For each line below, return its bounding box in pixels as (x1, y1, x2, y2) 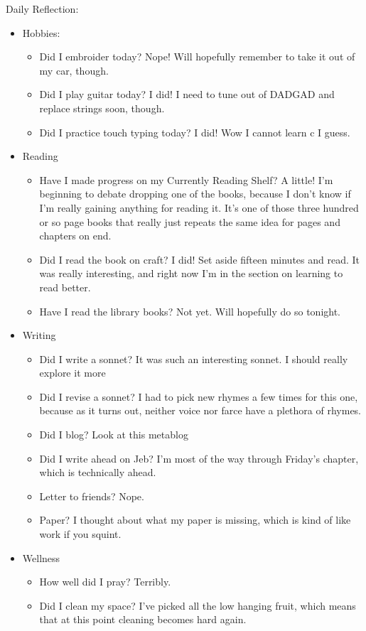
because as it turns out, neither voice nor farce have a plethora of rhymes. (39, 403, 362, 418)
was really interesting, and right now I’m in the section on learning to (39, 266, 343, 281)
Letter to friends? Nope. (39, 488, 144, 503)
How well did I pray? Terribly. (39, 574, 171, 589)
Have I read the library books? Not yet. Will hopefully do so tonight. (39, 303, 341, 318)
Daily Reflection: (6, 1, 79, 16)
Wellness (22, 550, 60, 565)
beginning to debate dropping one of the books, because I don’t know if (39, 186, 351, 201)
